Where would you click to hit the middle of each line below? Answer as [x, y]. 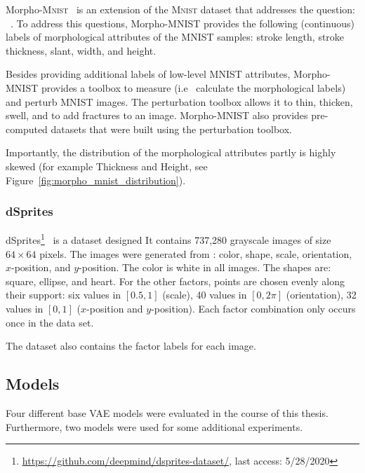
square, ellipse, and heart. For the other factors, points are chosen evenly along [175, 281]
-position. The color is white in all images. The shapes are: [205, 267]
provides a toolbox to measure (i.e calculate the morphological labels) [193, 87]
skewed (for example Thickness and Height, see [107, 166]
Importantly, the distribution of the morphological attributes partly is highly [171, 152]
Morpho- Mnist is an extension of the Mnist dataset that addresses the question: [180, 9]
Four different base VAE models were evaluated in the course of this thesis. [167, 412]
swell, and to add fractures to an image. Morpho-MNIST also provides [157, 115]
